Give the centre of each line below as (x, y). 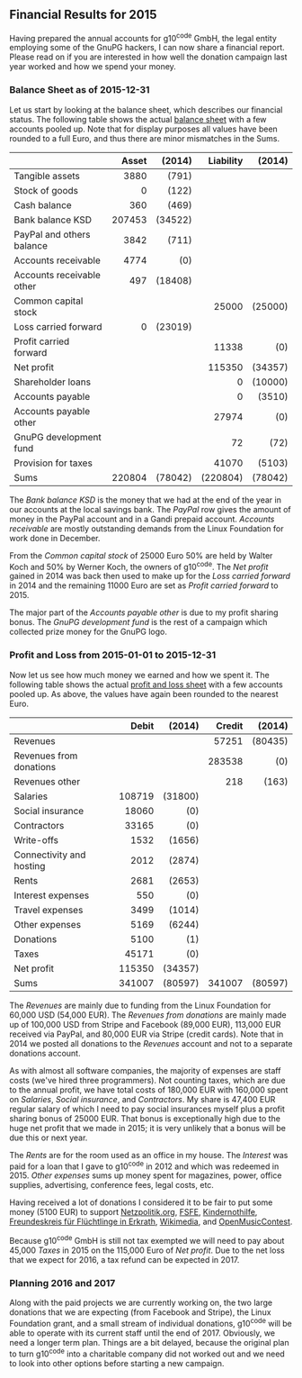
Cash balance (43, 204)
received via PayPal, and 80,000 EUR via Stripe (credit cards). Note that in (147, 1034)
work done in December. (55, 538)
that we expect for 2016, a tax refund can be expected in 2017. (124, 1260)
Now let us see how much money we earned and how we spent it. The (139, 675)
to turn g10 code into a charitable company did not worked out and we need (147, 1353)
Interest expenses (52, 895)
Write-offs (36, 839)
